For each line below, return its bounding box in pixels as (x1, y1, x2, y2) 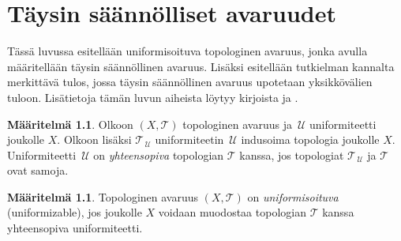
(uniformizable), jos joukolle (7, 204, 142, 220)
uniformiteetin (155, 131, 224, 148)
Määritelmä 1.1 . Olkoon (7, 115, 133, 132)
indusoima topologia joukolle (241, 131, 380, 148)
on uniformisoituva (247, 188, 339, 205)
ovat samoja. (7, 162, 69, 179)
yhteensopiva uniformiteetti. (7, 220, 143, 236)
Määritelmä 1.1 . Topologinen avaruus (7, 188, 199, 205)
